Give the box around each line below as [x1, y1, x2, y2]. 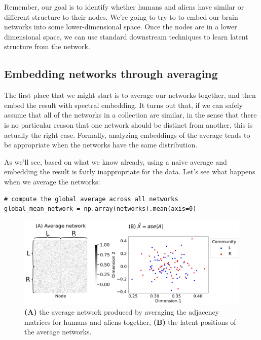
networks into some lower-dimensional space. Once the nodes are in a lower [4, 21, 237, 32]
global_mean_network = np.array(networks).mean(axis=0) [4, 205, 197, 213]
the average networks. [24, 326, 92, 337]
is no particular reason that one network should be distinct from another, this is [4, 119, 253, 130]
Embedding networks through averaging [4, 66, 218, 82]
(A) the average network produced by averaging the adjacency [24, 306, 219, 317]
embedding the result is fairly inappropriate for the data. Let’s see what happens [4, 166, 255, 177]
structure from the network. [4, 41, 90, 52]
